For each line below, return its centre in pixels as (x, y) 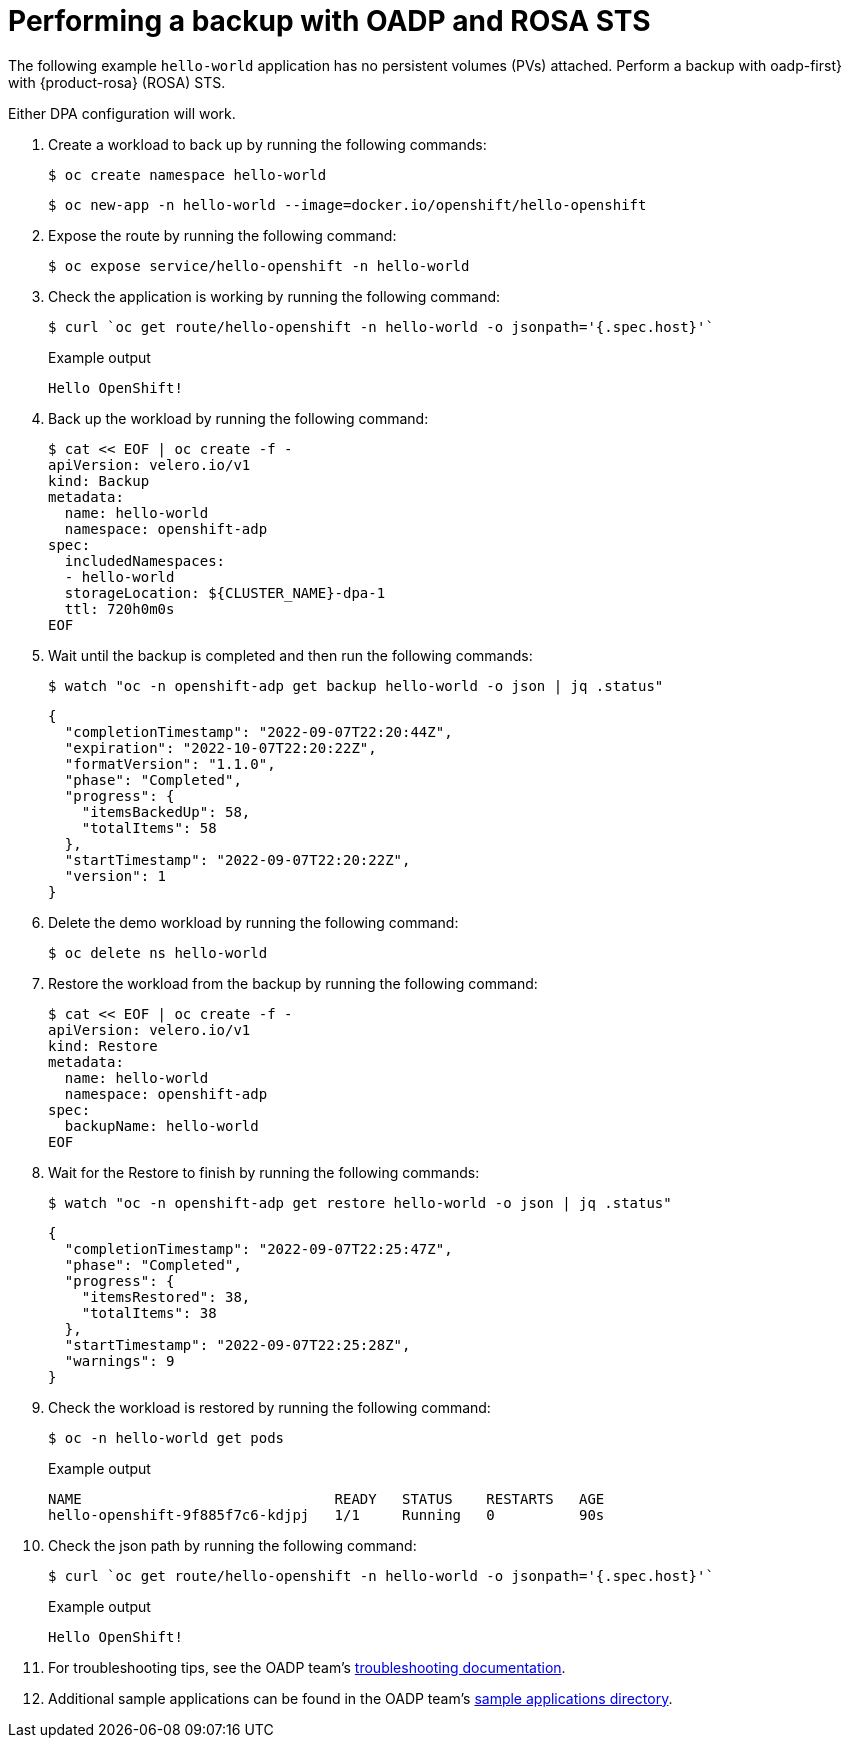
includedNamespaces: (145, 560)
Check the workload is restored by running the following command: (269, 1407)
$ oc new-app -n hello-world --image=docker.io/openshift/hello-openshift (347, 204)
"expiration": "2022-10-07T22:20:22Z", (220, 747)
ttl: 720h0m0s (119, 608)
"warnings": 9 (119, 1360)
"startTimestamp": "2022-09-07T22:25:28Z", (237, 1344)
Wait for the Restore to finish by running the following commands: (264, 1172)
